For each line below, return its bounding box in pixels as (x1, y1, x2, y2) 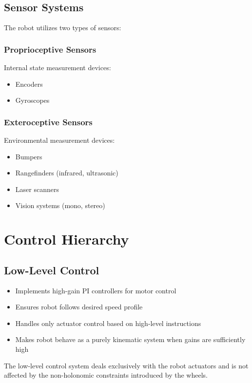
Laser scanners (15, 184, 59, 194)
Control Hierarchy (4, 229, 129, 249)
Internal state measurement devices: (4, 62, 111, 73)
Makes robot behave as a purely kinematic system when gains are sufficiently (15, 334, 246, 345)
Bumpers (15, 151, 42, 161)
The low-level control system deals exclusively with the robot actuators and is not (4, 360, 249, 370)
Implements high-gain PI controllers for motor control (15, 285, 176, 295)
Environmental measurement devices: (4, 135, 115, 145)
